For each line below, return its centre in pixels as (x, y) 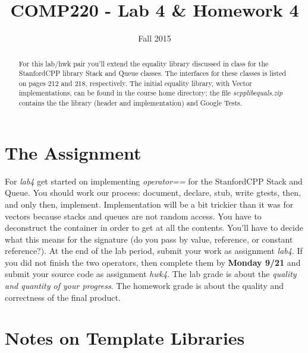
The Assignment (73, 152)
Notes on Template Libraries (125, 338)
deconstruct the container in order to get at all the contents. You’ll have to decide (154, 228)
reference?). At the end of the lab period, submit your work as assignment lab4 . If (154, 251)
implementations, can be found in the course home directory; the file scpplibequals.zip (151, 93)
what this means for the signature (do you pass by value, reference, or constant (149, 239)
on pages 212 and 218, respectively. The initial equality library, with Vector (135, 83)
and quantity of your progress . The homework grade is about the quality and (144, 286)
